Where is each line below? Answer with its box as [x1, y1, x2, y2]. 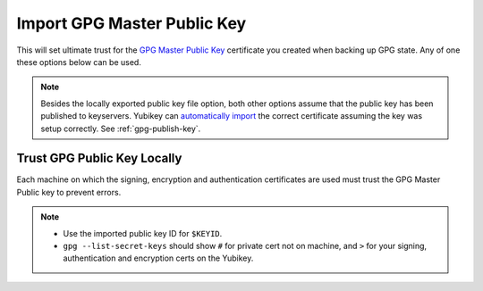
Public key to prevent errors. [16, 187, 122, 197]
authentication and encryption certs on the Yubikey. [63, 253, 254, 263]
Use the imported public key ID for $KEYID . [63, 228, 223, 238]
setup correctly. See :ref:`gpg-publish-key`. [40, 123, 201, 134]
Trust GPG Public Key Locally [16, 151, 182, 166]
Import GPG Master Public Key [16, 13, 247, 33]
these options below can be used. [16, 56, 142, 67]
